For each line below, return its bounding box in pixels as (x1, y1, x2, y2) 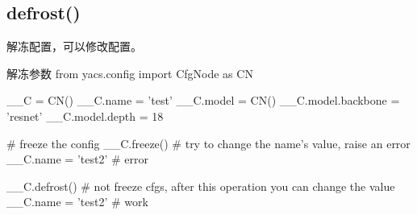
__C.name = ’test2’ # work (6, 193, 148, 210)
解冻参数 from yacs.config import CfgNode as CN (6, 64, 253, 81)
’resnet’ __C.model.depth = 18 (6, 107, 164, 124)
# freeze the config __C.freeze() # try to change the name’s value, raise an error (6, 134, 411, 151)
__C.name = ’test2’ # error (6, 151, 148, 167)
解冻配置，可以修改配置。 (6, 38, 142, 55)
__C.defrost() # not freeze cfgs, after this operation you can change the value (6, 177, 395, 194)
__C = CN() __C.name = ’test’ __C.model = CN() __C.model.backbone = (6, 92, 400, 109)
